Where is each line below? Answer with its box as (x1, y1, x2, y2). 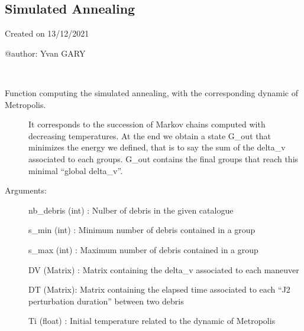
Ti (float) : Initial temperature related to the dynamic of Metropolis (28, 314, 276, 327)
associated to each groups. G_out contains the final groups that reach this (28, 152, 299, 165)
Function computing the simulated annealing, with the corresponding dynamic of (5, 86, 298, 99)
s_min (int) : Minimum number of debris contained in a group (28, 224, 256, 236)
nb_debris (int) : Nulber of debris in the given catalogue (28, 204, 234, 216)
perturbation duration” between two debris (28, 294, 184, 307)
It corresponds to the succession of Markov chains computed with (28, 118, 266, 130)
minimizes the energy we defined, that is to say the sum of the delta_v (28, 141, 286, 153)
